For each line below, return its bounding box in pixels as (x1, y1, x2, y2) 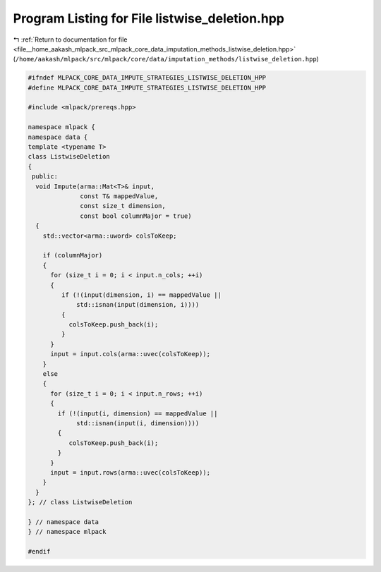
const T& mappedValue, (80, 193, 159, 200)
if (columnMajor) (42, 251, 103, 260)
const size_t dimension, (80, 202, 166, 210)
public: (32, 173, 59, 181)
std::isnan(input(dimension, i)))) (76, 300, 200, 309)
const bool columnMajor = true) (80, 212, 192, 220)
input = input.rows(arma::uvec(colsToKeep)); (50, 468, 211, 476)
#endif (28, 547, 51, 556)
